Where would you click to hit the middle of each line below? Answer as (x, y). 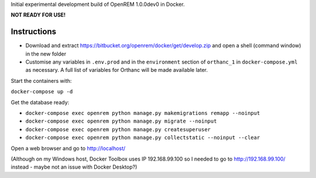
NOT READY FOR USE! (38, 15)
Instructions (34, 32)
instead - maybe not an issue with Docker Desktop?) (74, 167)
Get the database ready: (40, 102)
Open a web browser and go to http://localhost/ (68, 148)
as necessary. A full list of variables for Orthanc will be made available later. (116, 70)
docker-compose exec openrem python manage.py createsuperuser (118, 129)
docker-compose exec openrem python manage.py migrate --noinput (121, 121)
